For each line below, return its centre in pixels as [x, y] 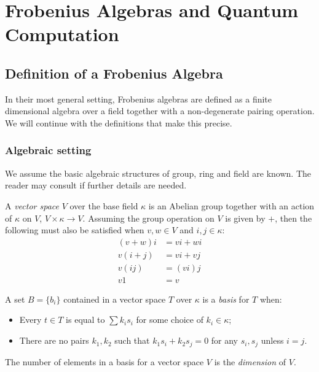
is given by [245, 218]
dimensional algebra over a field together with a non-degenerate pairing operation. [160, 111]
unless [272, 340]
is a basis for [226, 299]
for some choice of [170, 320]
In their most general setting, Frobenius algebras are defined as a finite [138, 99]
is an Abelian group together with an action [231, 205]
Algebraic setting [48, 150]
